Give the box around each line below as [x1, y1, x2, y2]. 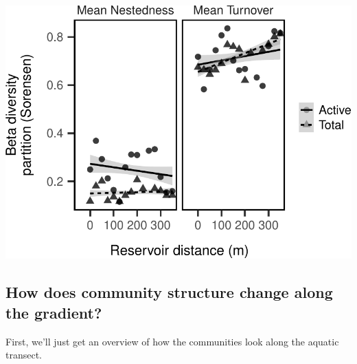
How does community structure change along [5, 281, 333, 303]
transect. [5, 347, 43, 362]
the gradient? [5, 301, 102, 323]
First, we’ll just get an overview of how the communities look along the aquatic [5, 334, 339, 348]
